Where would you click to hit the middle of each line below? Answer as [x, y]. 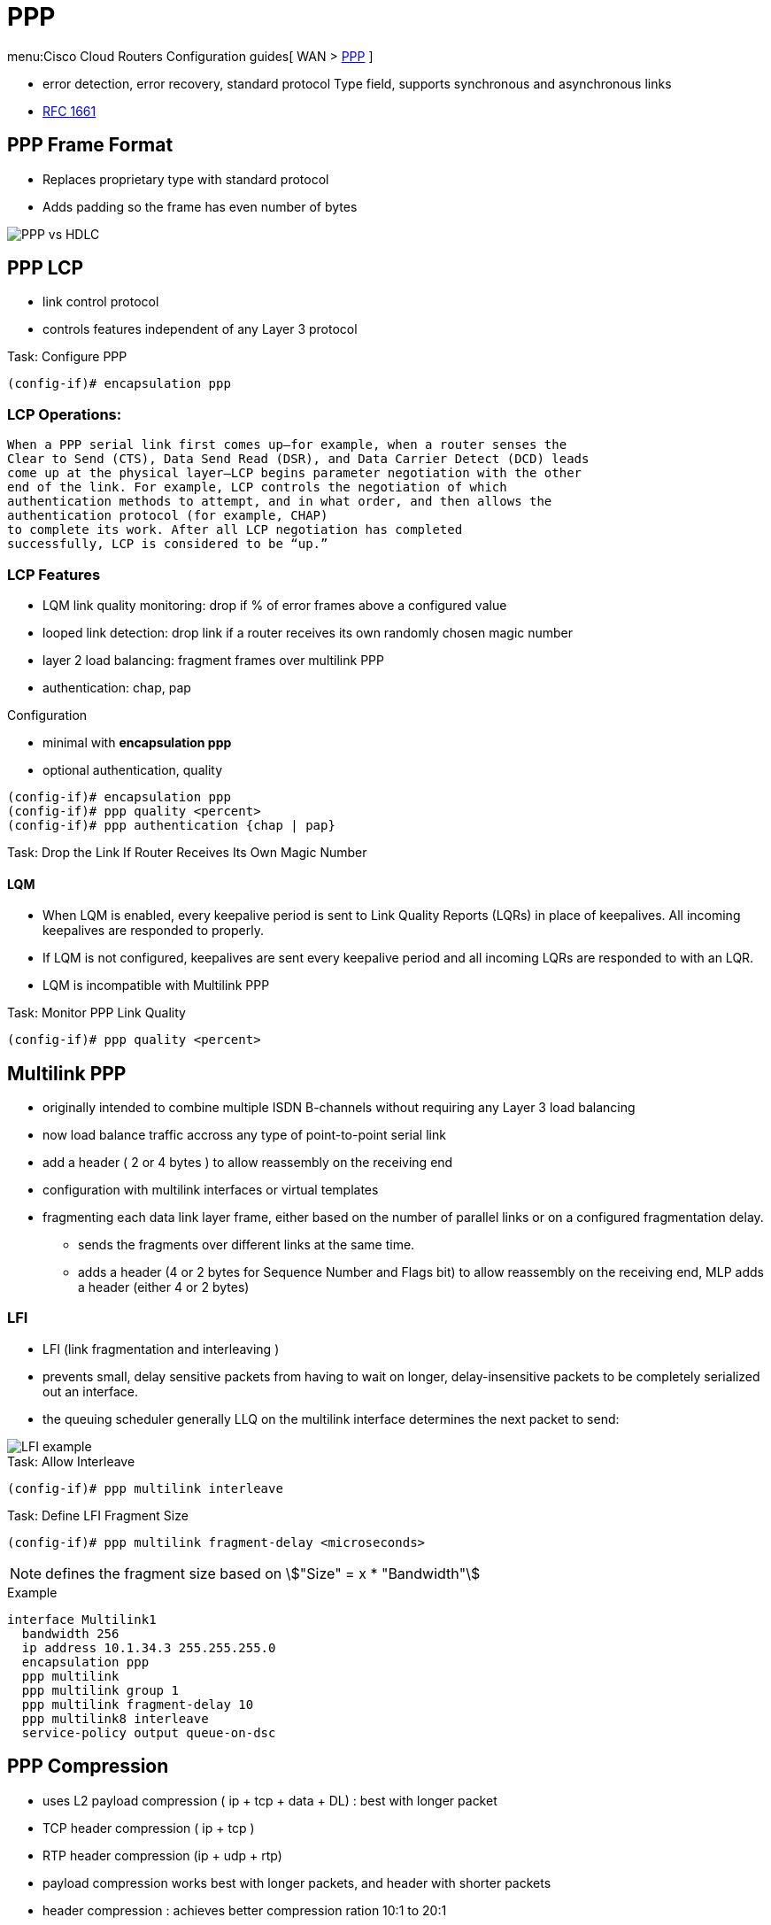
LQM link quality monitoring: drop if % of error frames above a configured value [275, 605]
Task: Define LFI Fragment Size [98, 1515]
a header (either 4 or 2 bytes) [164, 1287]
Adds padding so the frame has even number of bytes [200, 206]
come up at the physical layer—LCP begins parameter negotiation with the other [295, 473]
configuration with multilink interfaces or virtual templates [211, 1190]
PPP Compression [88, 1767]
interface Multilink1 [82, 1619]
